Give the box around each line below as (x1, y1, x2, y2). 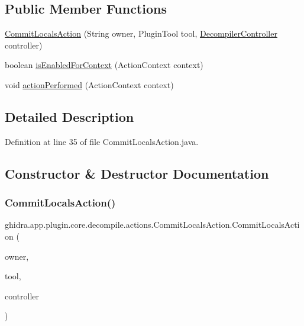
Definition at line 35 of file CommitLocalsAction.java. (5, 135, 199, 147)
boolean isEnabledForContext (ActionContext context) (5, 59, 203, 71)
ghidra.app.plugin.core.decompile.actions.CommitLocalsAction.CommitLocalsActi (5, 218, 300, 231)
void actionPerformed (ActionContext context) (5, 78, 174, 91)
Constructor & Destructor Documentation (5, 164, 269, 182)
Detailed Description (5, 107, 134, 125)
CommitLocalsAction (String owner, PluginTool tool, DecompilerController (5, 27, 277, 40)
